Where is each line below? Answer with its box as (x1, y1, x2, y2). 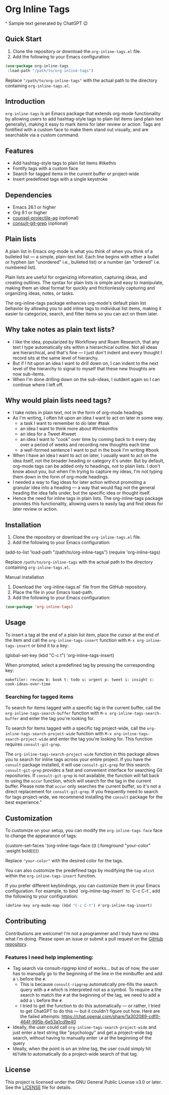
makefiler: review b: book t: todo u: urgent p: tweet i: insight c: (5, 677, 155, 682)
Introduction (5, 97, 45, 105)
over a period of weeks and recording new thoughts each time (20, 442, 150, 448)
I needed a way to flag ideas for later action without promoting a (12, 479, 146, 485)
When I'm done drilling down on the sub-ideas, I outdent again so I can (12, 376, 160, 382)
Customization (5, 814, 53, 823)
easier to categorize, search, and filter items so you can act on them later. (5, 310, 158, 316)
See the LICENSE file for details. (5, 1084, 72, 1090)
